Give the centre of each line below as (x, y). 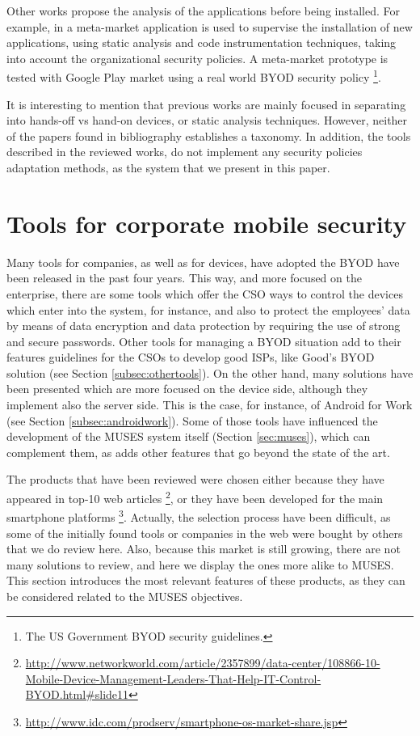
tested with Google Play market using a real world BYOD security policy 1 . (194, 76)
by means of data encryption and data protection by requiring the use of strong (204, 326)
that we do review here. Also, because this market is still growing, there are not (204, 549)
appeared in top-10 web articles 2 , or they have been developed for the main (195, 497)
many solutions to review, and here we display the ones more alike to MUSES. (200, 564)
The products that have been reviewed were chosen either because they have (195, 479)
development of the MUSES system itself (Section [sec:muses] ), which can (189, 436)
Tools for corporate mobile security (207, 223)
